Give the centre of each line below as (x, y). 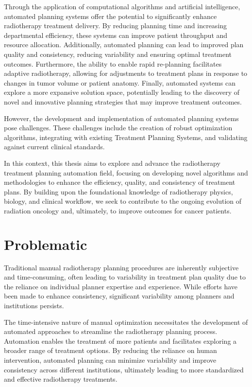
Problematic (46, 244)
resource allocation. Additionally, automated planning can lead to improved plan (124, 44)
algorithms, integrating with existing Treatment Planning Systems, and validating (126, 137)
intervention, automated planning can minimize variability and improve (110, 360)
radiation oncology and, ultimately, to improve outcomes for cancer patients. (118, 210)
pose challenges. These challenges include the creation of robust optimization (118, 128)
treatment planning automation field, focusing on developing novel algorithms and (126, 172)
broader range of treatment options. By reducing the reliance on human (110, 350)
